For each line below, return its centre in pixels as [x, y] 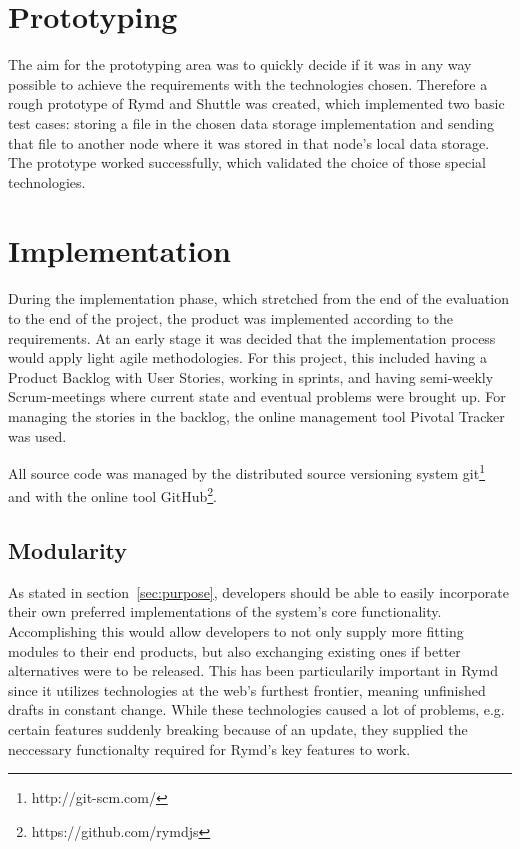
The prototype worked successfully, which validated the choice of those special [247, 162]
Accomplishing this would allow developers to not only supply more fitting [236, 631]
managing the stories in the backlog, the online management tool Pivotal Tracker [256, 415]
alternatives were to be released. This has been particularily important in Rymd [253, 670]
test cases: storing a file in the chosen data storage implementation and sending [251, 122]
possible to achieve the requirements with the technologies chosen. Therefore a [248, 83]
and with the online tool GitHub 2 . [112, 495]
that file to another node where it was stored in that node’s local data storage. [249, 142]
